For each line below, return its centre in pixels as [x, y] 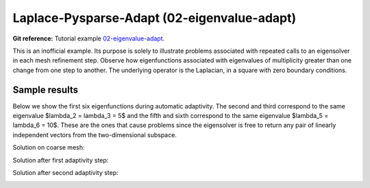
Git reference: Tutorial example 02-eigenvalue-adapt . [89, 38]
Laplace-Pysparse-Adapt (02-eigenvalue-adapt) [155, 18]
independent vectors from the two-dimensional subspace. [95, 134]
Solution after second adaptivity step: [66, 172]
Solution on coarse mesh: [49, 148]
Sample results [46, 90]
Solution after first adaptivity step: [61, 160]
